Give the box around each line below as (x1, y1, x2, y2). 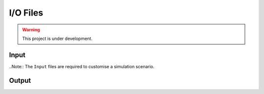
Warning (22, 27, 40, 33)
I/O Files (9, 7, 44, 18)
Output (9, 76, 31, 85)
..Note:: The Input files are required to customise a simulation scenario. (9, 63, 155, 69)
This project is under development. (22, 36, 93, 41)
